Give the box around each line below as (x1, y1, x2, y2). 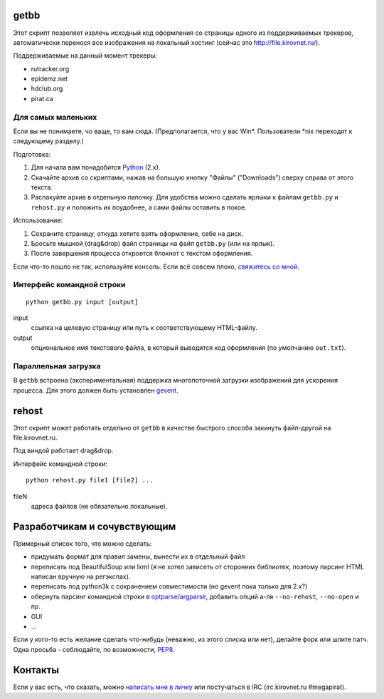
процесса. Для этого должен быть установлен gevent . (13, 385, 178, 395)
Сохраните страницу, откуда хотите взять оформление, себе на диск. (31, 229, 243, 238)
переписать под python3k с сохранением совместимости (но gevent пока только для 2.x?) (31, 582, 308, 591)
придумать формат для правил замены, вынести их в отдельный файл (31, 552, 245, 561)
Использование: (13, 216, 63, 224)
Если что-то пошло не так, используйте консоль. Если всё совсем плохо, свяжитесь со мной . (13, 262, 299, 271)
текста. (31, 182, 53, 192)
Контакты (13, 663, 60, 676)
